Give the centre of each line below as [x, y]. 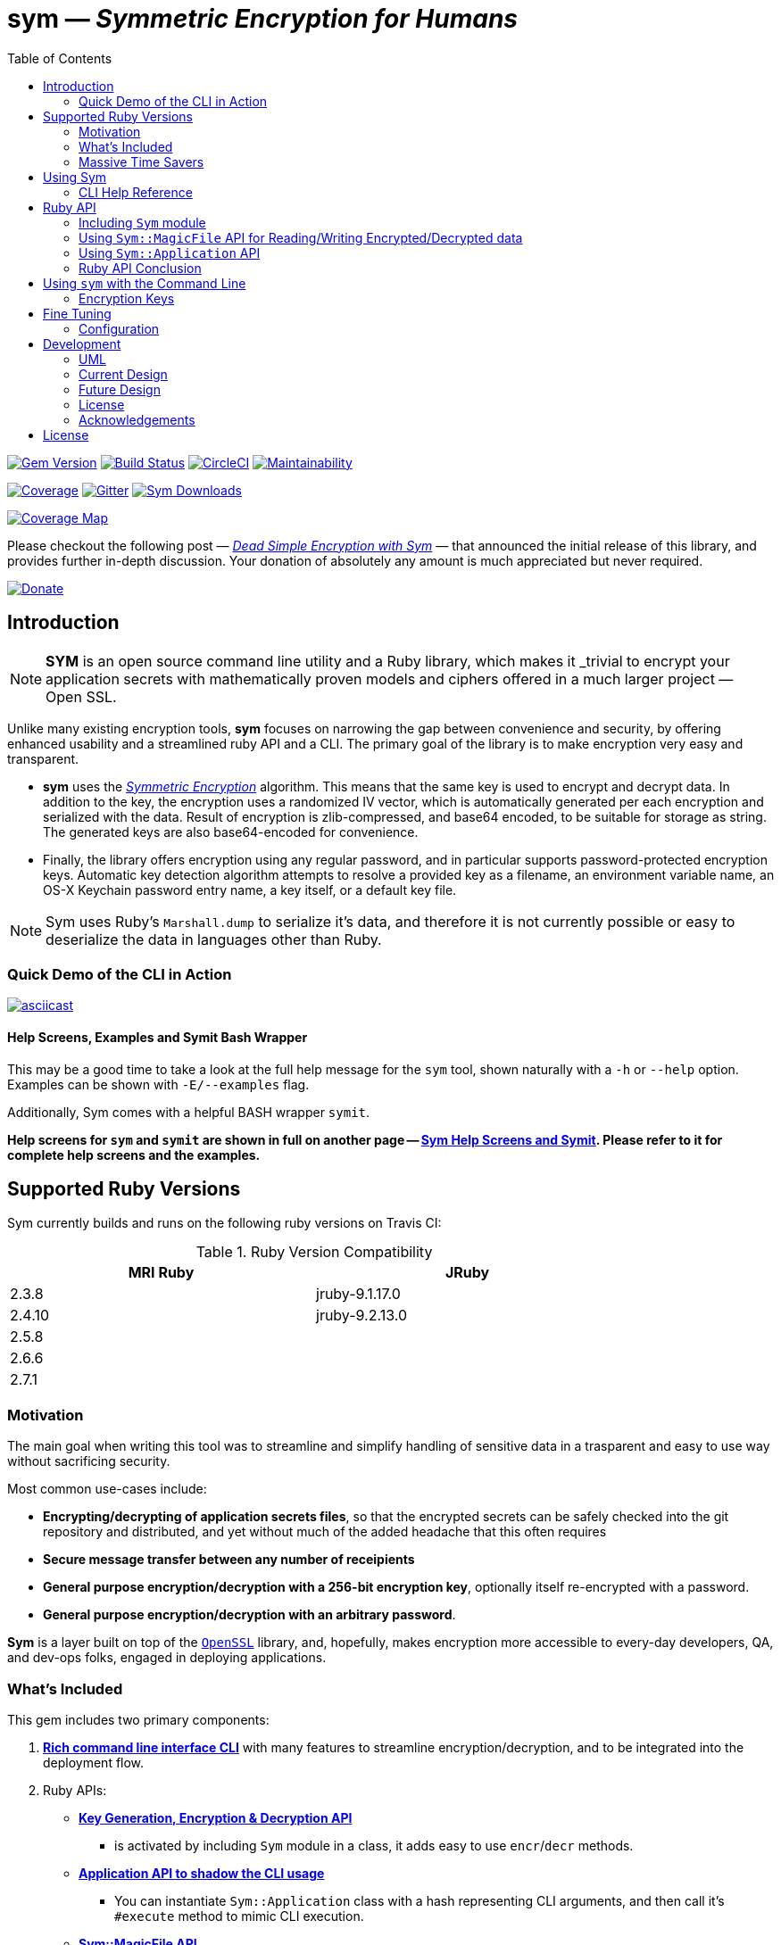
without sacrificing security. [89, 1461]
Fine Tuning [77, 313]
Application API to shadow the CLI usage [202, 1873]
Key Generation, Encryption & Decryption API [216, 1817]
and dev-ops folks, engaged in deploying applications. [167, 1658]
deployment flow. [94, 1762]
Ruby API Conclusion [140, 268]
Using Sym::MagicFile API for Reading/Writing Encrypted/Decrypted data [301, 237]
